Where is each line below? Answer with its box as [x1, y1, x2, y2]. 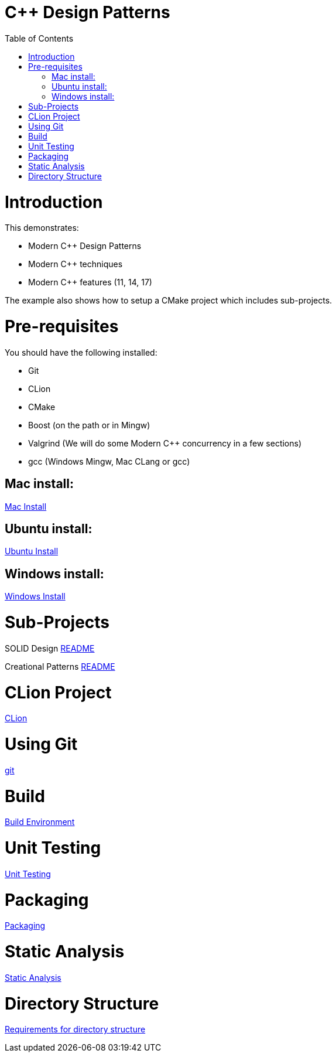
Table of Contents [5, 33, 74, 43]
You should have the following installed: [5, 347, 157, 357]
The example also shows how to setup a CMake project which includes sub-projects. [5, 295, 332, 306]
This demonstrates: [5, 223, 79, 233]
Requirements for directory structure [5, 1024, 146, 1035]
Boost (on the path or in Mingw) [28, 420, 150, 430]
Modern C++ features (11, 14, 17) [28, 277, 152, 288]
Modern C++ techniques [28, 259, 123, 270]
